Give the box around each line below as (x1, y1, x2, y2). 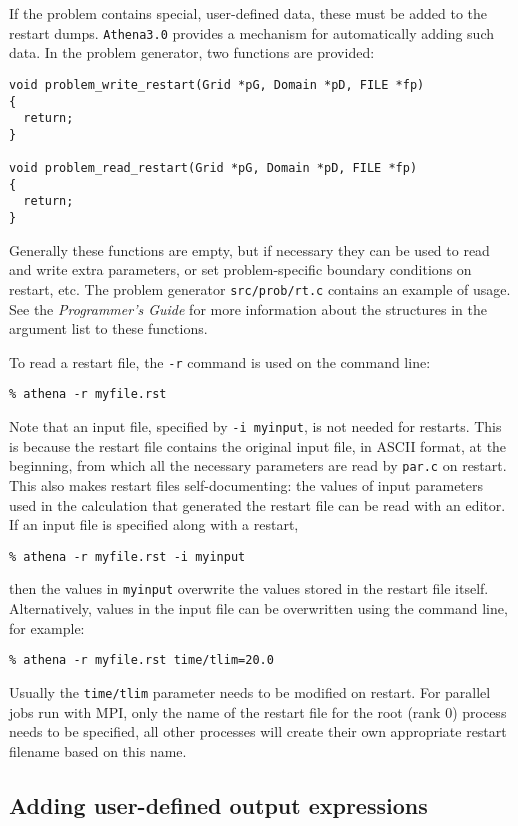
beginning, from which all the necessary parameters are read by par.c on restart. (9, 455, 507, 476)
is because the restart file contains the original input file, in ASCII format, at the (9, 435, 507, 456)
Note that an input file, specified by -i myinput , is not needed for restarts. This (9, 416, 502, 437)
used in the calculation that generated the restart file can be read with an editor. (9, 494, 506, 515)
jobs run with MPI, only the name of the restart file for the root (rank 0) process (9, 701, 507, 722)
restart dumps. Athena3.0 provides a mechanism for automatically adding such (9, 22, 494, 43)
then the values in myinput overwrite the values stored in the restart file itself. (9, 578, 489, 599)
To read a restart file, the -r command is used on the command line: (9, 351, 431, 372)
